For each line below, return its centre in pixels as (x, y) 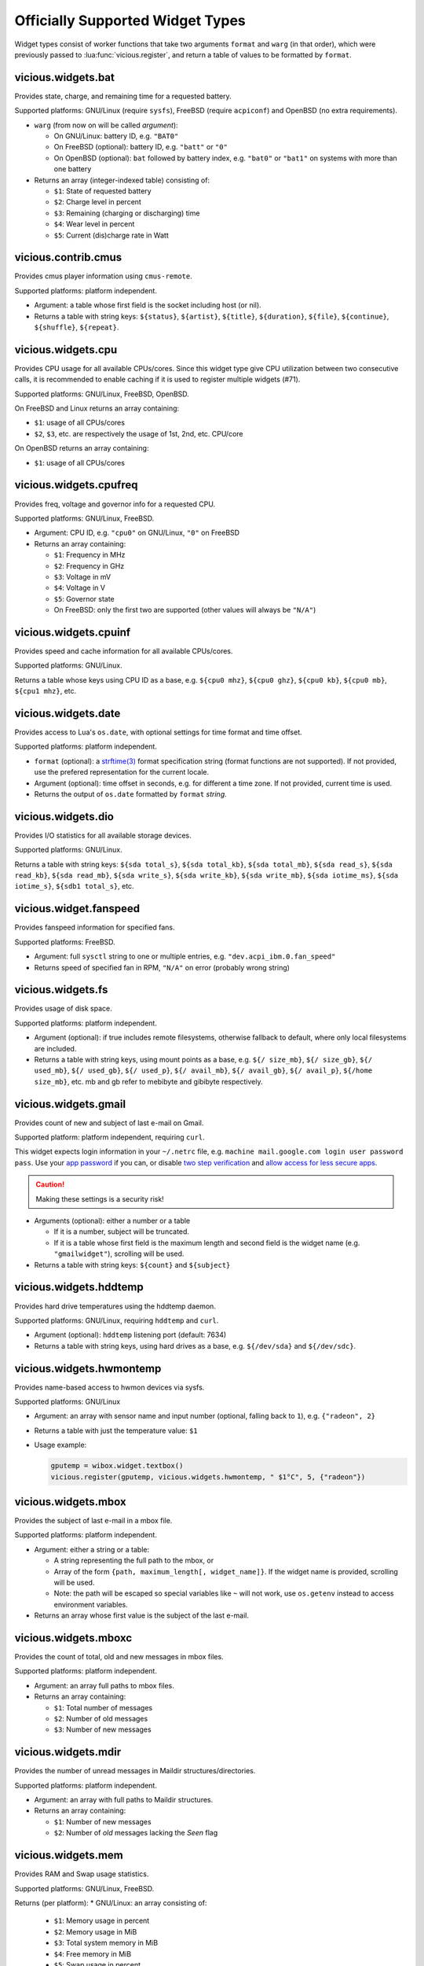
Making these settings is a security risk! (100, 1198)
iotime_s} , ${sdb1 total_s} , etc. (74, 886)
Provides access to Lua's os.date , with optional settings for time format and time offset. (158, 732)
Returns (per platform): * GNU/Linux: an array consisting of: (111, 1902)
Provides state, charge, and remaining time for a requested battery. (123, 96)
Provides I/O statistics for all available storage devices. (103, 835)
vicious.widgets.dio (64, 817)
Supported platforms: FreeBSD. (65, 942)
